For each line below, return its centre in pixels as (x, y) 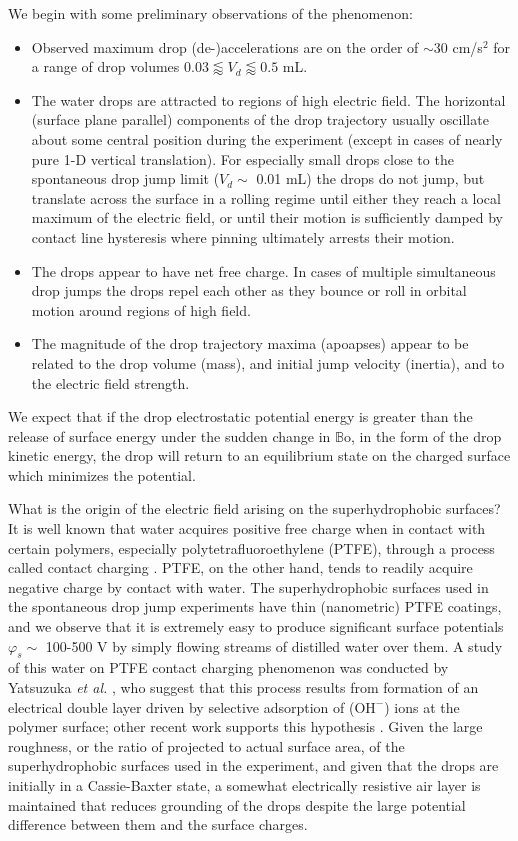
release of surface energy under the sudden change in (169, 435)
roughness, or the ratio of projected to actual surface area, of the (206, 745)
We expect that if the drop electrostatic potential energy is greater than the (240, 416)
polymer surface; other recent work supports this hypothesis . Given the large (245, 726)
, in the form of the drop (426, 435)
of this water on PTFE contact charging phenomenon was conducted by (228, 667)
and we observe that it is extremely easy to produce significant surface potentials (256, 626)
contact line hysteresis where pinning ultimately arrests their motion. (243, 236)
